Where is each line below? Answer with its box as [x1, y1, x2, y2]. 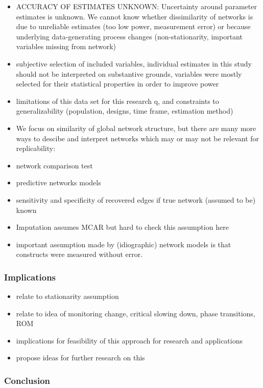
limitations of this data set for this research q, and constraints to [16, 95, 219, 106]
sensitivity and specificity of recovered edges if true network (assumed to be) [16, 194, 256, 205]
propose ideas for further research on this [16, 352, 145, 363]
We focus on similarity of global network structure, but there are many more [16, 122, 256, 133]
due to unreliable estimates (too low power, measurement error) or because [16, 21, 251, 32]
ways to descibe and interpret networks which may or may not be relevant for [16, 133, 259, 143]
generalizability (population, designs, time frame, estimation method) [16, 105, 233, 116]
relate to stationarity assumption [16, 291, 119, 301]
